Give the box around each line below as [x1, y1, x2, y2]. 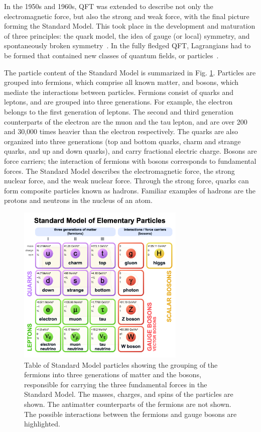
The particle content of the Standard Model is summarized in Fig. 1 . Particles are [4, 67, 256, 77]
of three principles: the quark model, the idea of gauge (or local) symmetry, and [4, 30, 250, 41]
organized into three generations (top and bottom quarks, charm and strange [4, 136, 241, 146]
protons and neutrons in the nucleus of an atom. [4, 195, 153, 205]
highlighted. [24, 418, 60, 429]
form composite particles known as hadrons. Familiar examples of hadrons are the [4, 185, 256, 195]
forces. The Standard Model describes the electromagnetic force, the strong [4, 165, 235, 176]
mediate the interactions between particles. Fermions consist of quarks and [4, 86, 233, 97]
